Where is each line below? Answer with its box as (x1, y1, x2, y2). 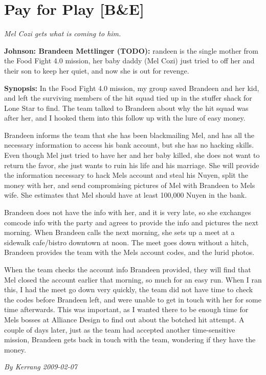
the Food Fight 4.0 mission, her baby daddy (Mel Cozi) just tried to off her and (4, 55, 255, 66)
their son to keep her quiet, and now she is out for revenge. (4, 65, 189, 76)
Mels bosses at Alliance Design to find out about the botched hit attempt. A (4, 314, 245, 324)
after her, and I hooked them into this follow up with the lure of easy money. (4, 112, 246, 123)
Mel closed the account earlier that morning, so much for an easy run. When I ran (4, 274, 262, 285)
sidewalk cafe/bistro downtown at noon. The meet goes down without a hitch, (4, 237, 249, 247)
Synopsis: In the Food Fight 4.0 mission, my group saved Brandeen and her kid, (4, 82, 259, 93)
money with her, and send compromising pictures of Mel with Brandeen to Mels (4, 179, 255, 190)
